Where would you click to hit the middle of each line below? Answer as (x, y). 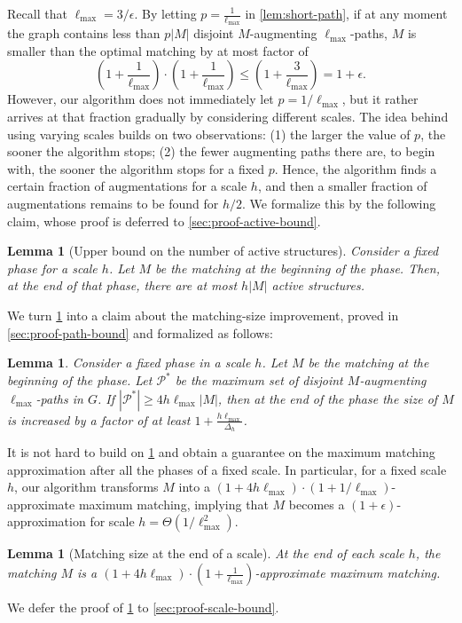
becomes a (317, 504)
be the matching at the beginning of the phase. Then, (297, 268)
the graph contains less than (84, 33)
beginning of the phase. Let (80, 380)
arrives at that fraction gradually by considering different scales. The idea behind (228, 117)
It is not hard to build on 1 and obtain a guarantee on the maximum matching (221, 452)
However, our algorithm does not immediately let (141, 99)
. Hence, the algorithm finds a (356, 168)
